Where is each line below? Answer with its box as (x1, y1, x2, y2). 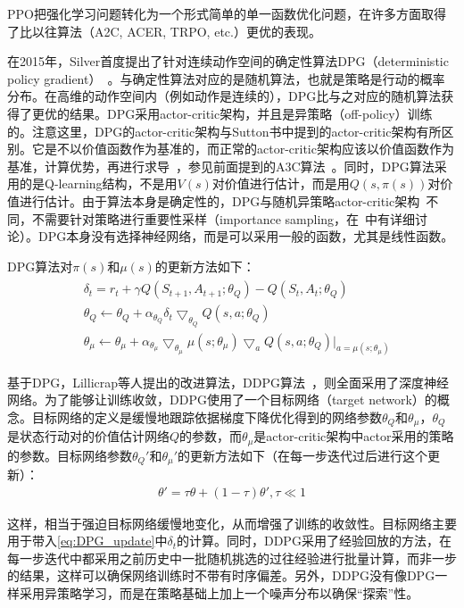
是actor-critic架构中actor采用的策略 (253, 427, 454, 446)
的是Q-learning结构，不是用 (19, 174, 178, 193)
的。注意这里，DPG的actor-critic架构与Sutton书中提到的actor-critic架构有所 (7, 121, 442, 140)
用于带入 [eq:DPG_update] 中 (7, 531, 168, 550)
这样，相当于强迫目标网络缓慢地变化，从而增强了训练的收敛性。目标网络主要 (7, 513, 457, 532)
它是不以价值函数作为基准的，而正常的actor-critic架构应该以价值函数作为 (31, 139, 454, 158)
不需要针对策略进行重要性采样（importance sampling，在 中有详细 (31, 209, 416, 228)
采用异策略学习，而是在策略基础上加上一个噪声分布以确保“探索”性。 (19, 584, 419, 603)
